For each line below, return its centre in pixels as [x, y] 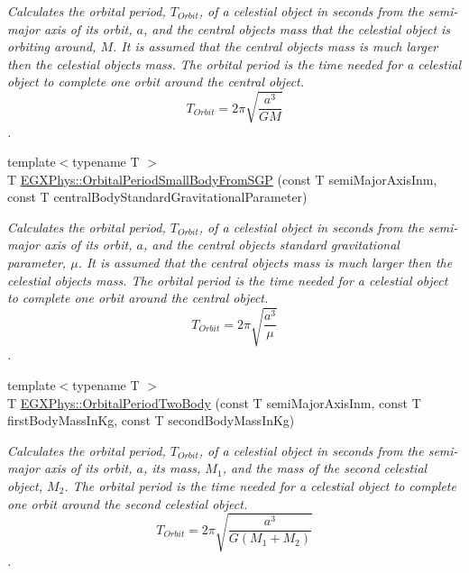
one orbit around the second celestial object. [128, 503]
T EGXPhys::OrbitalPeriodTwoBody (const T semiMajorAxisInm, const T [214, 402]
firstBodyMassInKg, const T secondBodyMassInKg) [151, 420]
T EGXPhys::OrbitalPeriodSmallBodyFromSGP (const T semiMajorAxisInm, [222, 179]
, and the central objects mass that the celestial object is [297, 28]
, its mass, [172, 468]
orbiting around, [52, 46]
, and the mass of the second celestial [325, 468]
